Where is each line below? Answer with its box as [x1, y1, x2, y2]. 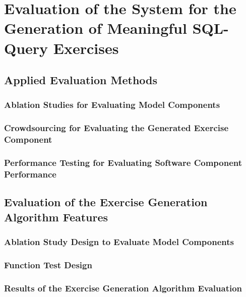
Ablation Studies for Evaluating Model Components [4, 98, 220, 111]
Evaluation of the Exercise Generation [4, 194, 208, 210]
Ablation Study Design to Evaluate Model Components [4, 235, 234, 248]
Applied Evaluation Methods [4, 72, 158, 88]
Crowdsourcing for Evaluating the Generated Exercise [4, 122, 229, 134]
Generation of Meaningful [4, 18, 187, 38]
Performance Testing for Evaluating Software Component [4, 156, 242, 169]
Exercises [53, 37, 119, 58]
